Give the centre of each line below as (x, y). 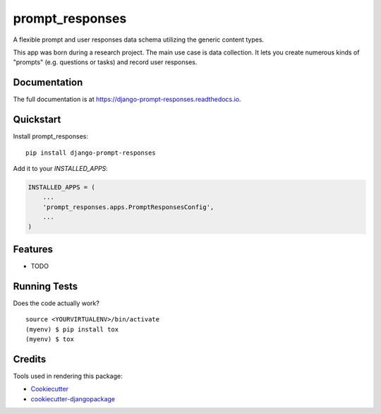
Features (33, 249)
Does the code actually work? (56, 303)
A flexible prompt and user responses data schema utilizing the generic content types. (139, 40)
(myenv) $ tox (50, 339)
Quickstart (37, 120)
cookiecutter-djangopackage (73, 398)
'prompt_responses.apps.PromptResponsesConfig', (128, 207)
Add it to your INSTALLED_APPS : (61, 168)
